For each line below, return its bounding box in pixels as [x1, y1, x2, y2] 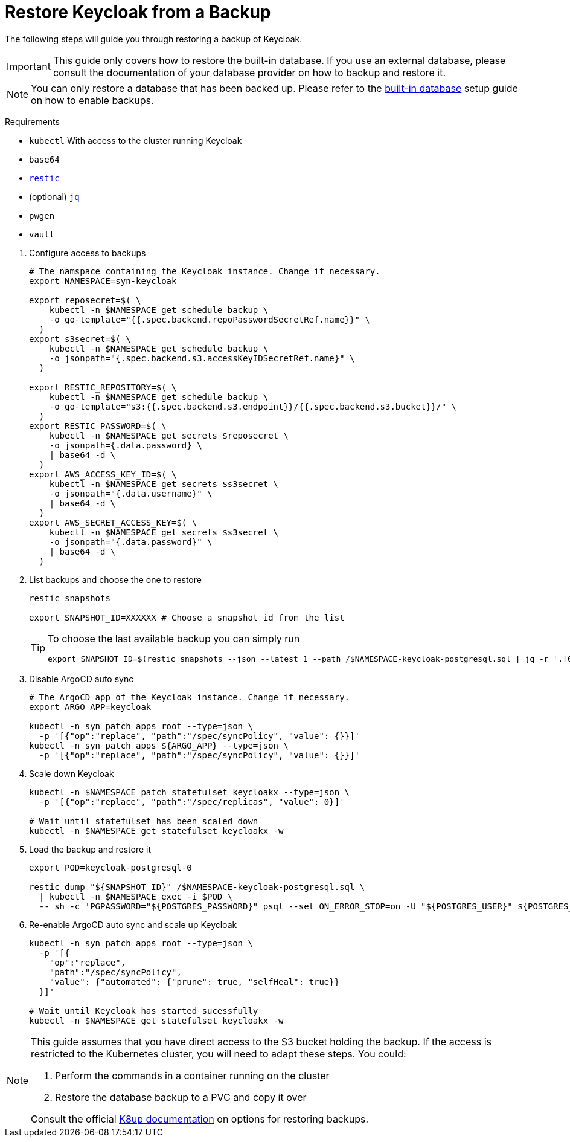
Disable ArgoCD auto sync [29, 673, 134, 684]
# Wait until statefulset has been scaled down [29, 816, 258, 826]
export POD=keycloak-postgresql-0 [29, 862, 192, 873]
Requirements [5, 116, 60, 127]
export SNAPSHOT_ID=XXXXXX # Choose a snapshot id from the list [29, 612, 345, 622]
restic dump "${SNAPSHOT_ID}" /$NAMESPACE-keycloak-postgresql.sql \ [29, 882, 365, 892]
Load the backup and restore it [29, 844, 151, 854]
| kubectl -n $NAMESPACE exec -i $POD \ [39, 891, 233, 902]
